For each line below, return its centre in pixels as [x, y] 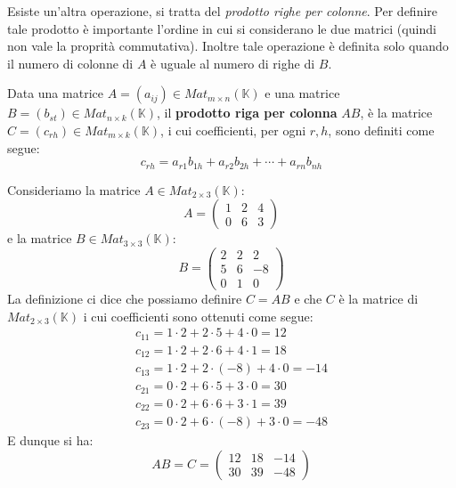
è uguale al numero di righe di [233, 63]
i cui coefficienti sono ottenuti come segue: [198, 316]
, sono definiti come [381, 130]
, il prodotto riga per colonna [247, 113]
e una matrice [302, 93]
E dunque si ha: [50, 440]
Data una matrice [55, 93]
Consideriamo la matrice [74, 189]
